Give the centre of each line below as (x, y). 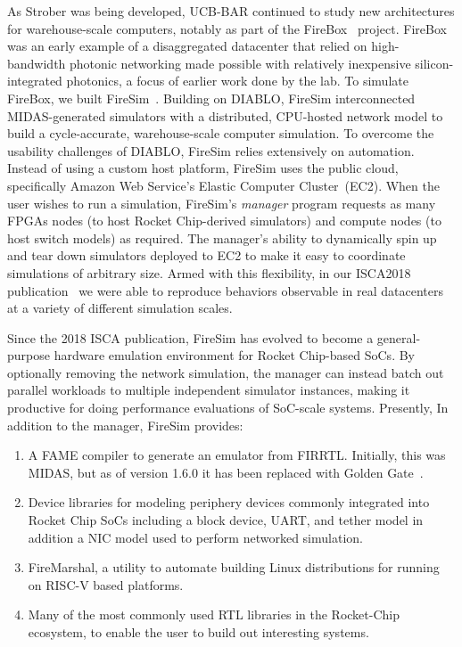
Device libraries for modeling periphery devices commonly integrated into (229, 502)
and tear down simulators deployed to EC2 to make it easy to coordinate (206, 255)
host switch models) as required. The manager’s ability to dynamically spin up (222, 238)
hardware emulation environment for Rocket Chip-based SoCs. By (234, 355)
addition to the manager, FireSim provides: (125, 425)
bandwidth (37, 63)
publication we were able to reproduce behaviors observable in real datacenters (225, 290)
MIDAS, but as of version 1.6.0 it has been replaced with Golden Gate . (226, 472)
